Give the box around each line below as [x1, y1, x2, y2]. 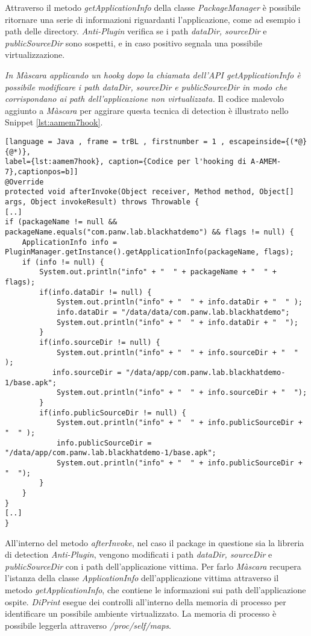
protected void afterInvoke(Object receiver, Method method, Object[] [5, 187, 294, 197]
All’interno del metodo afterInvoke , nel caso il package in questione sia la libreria [5, 536, 304, 549]
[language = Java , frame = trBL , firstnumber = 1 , [5, 137, 225, 146]
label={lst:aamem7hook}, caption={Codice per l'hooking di [5, 157, 247, 166]
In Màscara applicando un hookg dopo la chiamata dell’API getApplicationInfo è [5, 68, 301, 81]
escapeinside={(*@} [229, 137, 307, 146]
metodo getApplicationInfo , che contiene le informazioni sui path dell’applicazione [5, 583, 306, 596]
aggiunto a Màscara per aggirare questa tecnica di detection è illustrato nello [5, 104, 289, 116]
